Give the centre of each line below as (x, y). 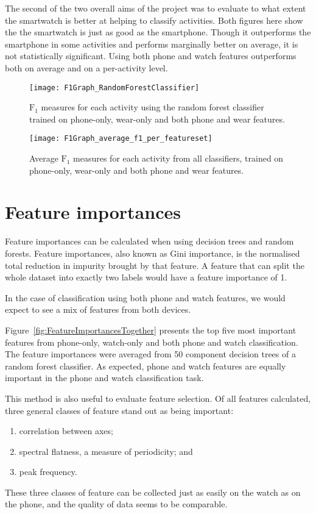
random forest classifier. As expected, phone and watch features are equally (146, 366)
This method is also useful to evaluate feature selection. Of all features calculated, (158, 398)
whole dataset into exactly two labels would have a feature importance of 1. (146, 277)
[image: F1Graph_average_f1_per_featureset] (121, 139)
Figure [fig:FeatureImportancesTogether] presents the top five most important (151, 330)
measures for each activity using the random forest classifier (153, 107)
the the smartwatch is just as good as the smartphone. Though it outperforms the (158, 32)
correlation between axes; (66, 431)
